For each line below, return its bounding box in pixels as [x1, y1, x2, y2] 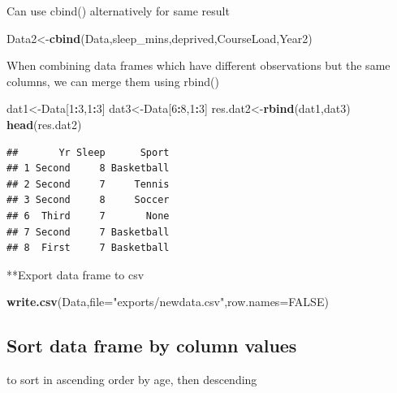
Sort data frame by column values [6, 333, 297, 358]
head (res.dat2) [6, 115, 82, 132]
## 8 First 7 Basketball [6, 242, 170, 254]
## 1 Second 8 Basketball [6, 162, 170, 175]
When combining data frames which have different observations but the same [6, 57, 391, 74]
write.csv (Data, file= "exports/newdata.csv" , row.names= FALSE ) [6, 293, 329, 310]
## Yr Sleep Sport [6, 146, 170, 158]
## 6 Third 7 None [6, 209, 170, 222]
